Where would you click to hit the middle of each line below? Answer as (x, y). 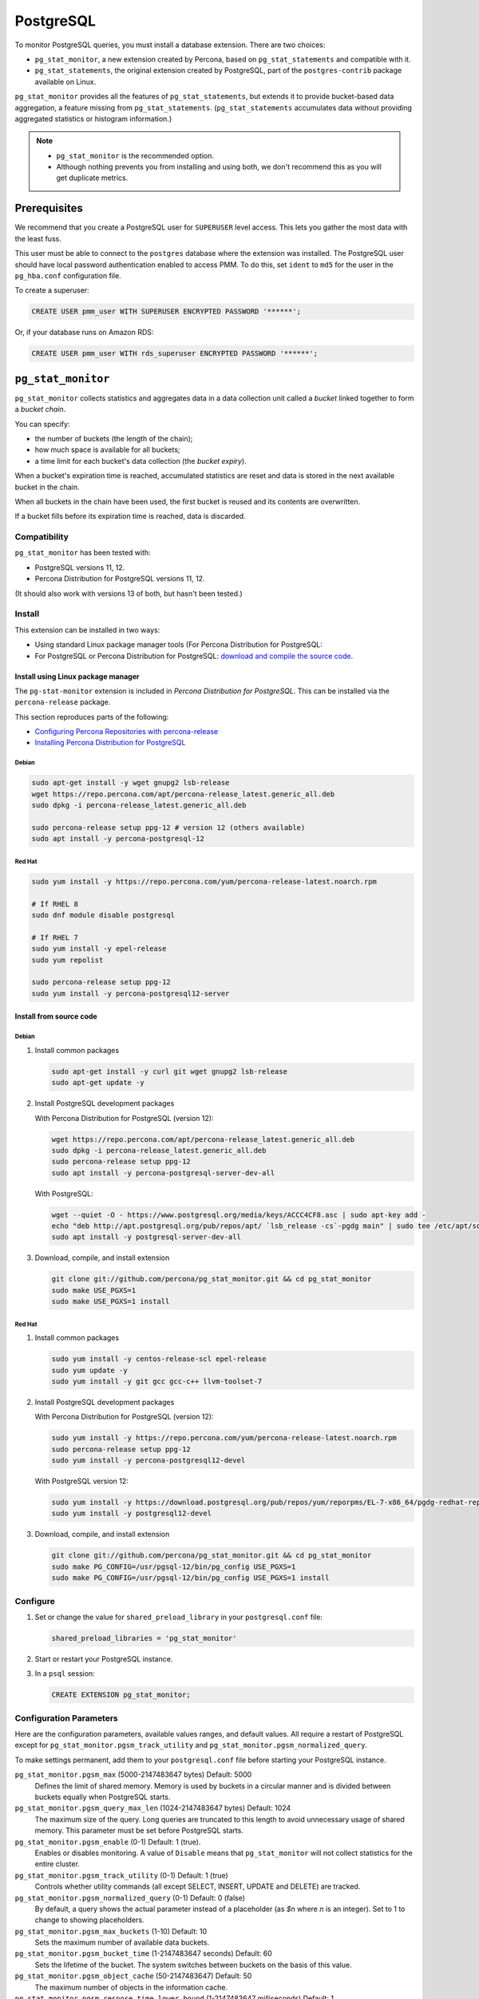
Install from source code (56, 1016)
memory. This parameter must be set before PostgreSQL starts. (139, 1830)
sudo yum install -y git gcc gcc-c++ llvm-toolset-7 (157, 1381)
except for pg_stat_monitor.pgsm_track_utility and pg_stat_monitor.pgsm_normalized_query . (191, 1745)
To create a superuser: (52, 290)
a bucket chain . (40, 409)
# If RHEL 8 (55, 904)
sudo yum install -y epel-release (99, 949)
